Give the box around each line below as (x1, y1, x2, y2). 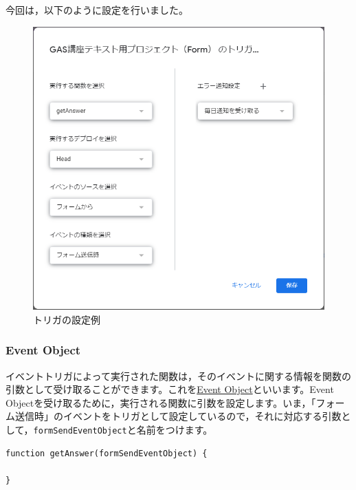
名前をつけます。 (136, 422, 213, 436)
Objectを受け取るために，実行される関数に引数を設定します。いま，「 (5, 395, 316, 409)
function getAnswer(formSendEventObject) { (5, 448, 208, 458)
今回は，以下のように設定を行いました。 (5, 3, 188, 17)
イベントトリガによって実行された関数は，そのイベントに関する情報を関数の (5, 368, 351, 383)
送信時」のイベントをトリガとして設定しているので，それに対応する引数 (14, 409, 342, 423)
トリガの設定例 (33, 312, 100, 326)
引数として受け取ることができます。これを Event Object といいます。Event (5, 382, 334, 396)
